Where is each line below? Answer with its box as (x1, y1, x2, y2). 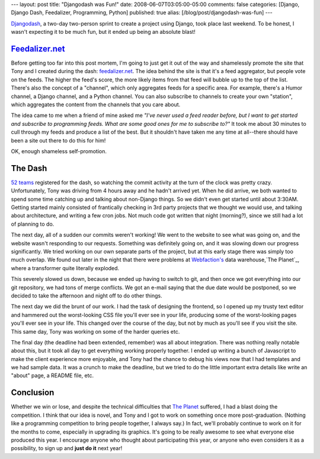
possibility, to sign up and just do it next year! (11, 445, 123, 452)
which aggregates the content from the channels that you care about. (11, 101, 181, 108)
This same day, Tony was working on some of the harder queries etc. (11, 328, 180, 335)
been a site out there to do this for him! (11, 137, 106, 144)
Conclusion (11, 388, 55, 398)
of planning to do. (11, 220, 55, 227)
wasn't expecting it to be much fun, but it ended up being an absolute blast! (11, 29, 196, 36)
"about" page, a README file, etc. (11, 372, 94, 379)
